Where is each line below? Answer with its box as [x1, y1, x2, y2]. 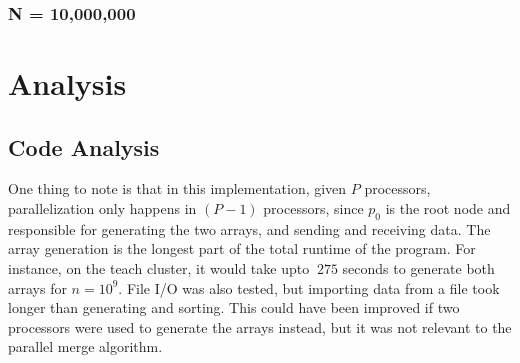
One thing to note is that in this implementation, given [8, 178, 347, 199]
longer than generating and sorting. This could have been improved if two [8, 297, 460, 318]
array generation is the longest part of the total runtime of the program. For [8, 238, 476, 259]
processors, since [263, 198, 364, 219]
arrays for [8, 277, 67, 298]
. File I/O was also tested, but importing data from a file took [118, 277, 500, 298]
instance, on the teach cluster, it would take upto [8, 258, 310, 278]
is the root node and [385, 198, 511, 219]
